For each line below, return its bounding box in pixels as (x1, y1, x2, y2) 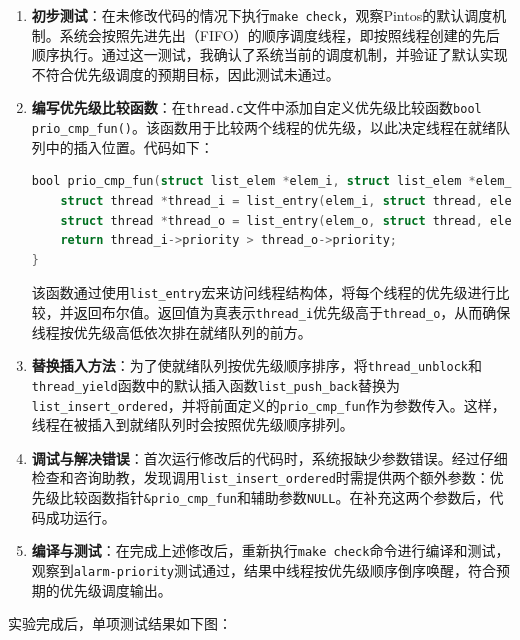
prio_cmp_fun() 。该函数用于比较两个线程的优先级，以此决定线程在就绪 (31, 117, 497, 138)
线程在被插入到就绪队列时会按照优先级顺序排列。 (31, 414, 354, 435)
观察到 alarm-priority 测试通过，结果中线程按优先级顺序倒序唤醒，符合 (31, 559, 497, 580)
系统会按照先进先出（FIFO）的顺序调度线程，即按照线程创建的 (59, 24, 472, 45)
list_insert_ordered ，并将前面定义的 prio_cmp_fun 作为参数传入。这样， (31, 394, 506, 415)
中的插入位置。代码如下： (45, 136, 214, 157)
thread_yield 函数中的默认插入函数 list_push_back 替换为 (31, 374, 400, 395)
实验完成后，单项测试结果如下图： (8, 613, 232, 634)
